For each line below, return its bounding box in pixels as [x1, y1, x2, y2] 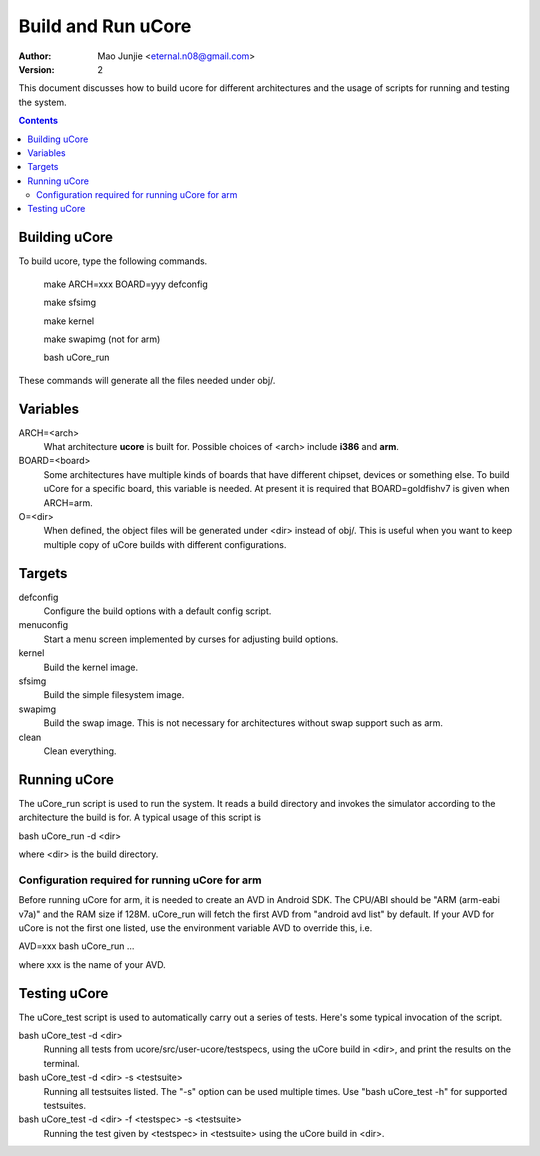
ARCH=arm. [43, 496, 94, 509]
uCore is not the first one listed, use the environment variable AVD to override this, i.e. [18, 921, 373, 934]
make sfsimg [43, 296, 97, 309]
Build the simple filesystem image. [43, 689, 185, 701]
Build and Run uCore [18, 15, 192, 37]
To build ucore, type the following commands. [18, 255, 208, 267]
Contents [18, 115, 59, 127]
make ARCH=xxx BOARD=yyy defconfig [43, 278, 209, 290]
